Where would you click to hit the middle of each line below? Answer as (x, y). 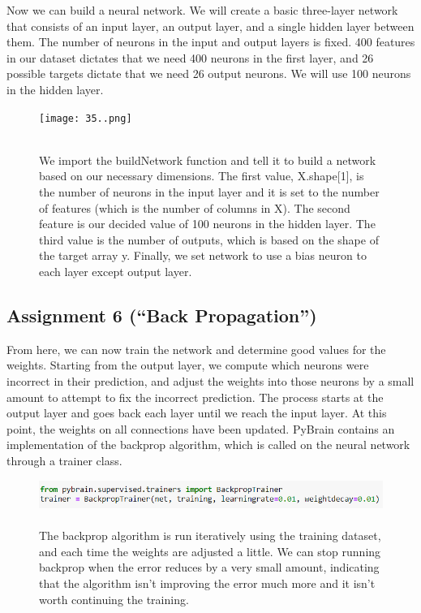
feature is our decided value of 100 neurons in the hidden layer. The (207, 224)
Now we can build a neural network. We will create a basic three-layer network (202, 10)
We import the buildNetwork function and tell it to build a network (208, 160)
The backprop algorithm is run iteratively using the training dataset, (210, 535)
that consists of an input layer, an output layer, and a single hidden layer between (210, 26)
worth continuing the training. (114, 599)
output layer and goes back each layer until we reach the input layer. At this (197, 413)
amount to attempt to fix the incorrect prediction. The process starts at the (195, 397)
